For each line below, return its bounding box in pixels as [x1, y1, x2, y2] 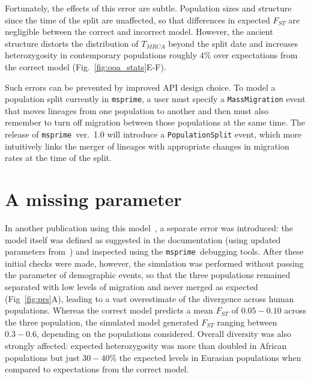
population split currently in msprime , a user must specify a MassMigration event [5, 92, 306, 105]
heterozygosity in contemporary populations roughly [5, 49, 198, 61]
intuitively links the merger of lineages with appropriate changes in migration [5, 139, 289, 152]
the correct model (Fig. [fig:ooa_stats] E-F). [5, 60, 166, 73]
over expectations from [214, 49, 298, 61]
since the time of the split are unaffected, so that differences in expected [5, 13, 270, 26]
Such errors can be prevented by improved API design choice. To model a [5, 80, 276, 93]
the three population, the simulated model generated [5, 315, 199, 328]
